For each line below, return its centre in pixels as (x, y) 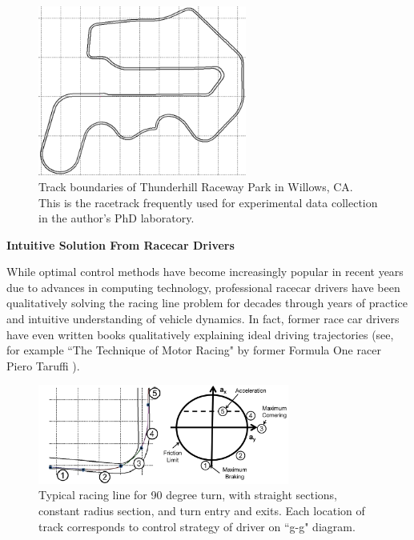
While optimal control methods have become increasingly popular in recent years (205, 272)
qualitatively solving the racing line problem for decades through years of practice (207, 303)
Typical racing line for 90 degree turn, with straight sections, (188, 495)
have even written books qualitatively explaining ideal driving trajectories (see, (200, 334)
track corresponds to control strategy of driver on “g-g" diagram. (197, 526)
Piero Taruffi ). (43, 365)
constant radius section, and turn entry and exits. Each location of (202, 511)
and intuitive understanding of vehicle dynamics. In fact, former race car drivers (203, 319)
